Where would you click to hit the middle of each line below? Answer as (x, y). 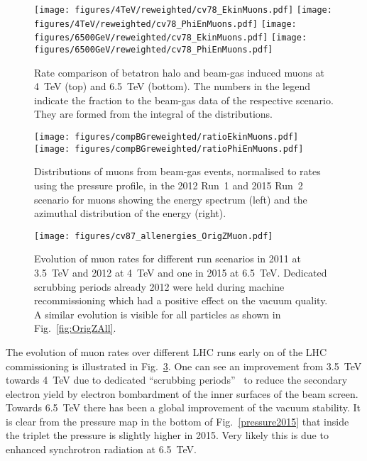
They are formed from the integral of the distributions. (153, 114)
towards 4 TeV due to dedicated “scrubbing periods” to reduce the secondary (177, 380)
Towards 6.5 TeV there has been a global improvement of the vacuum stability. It (183, 407)
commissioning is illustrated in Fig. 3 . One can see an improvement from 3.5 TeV (184, 366)
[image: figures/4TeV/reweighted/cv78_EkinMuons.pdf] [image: (183, 10)
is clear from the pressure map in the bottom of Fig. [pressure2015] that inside (177, 421)
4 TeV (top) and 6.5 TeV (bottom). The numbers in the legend (172, 86)
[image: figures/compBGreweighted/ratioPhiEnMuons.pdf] (169, 149)
